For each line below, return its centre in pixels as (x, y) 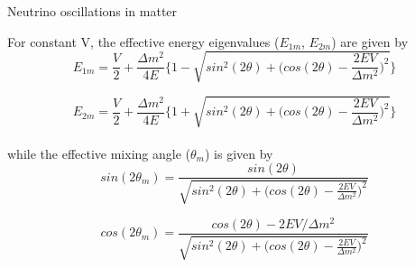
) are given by (370, 41)
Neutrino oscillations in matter (92, 11)
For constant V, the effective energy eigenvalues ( (143, 41)
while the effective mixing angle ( (99, 153)
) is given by (239, 153)
